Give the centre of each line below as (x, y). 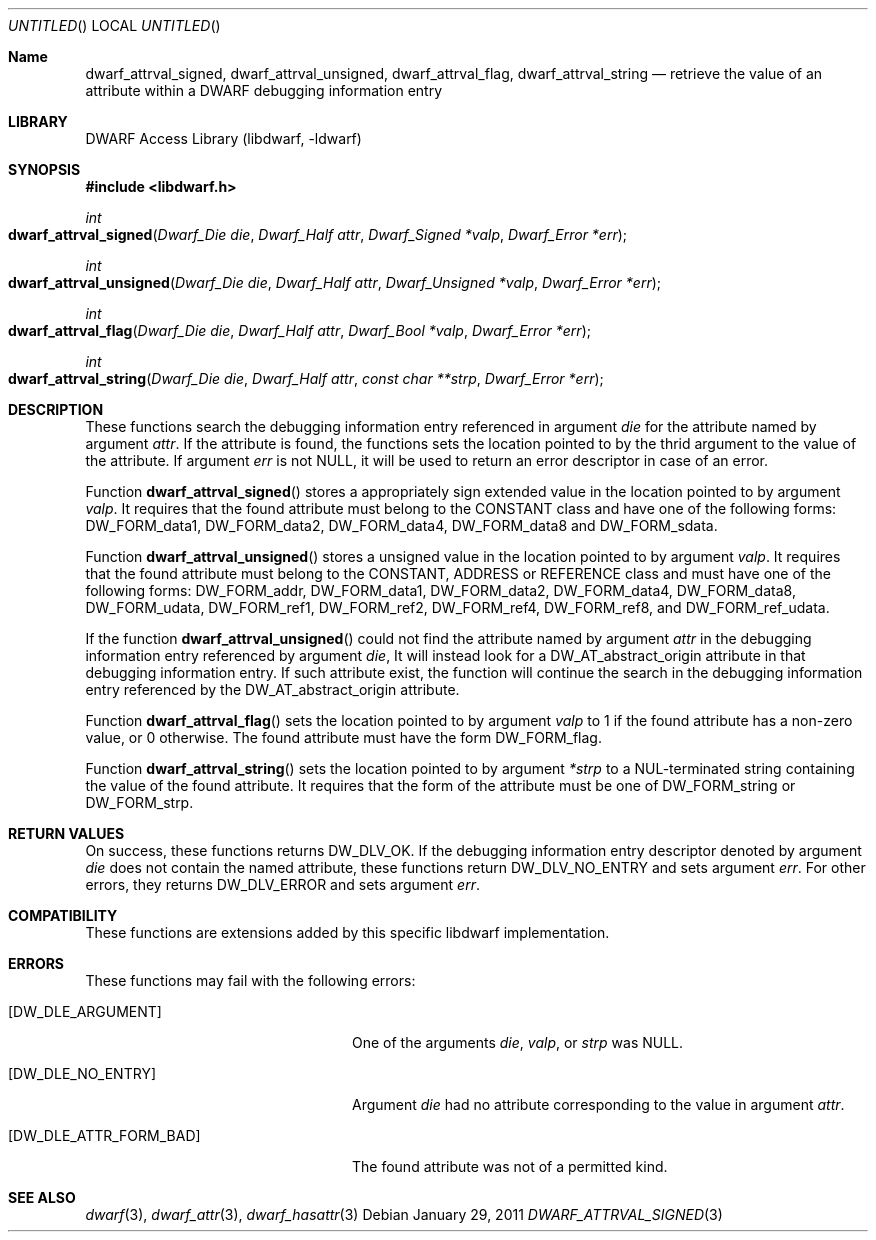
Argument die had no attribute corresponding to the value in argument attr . (598, 1104)
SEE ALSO (42, 1197)
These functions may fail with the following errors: (250, 980)
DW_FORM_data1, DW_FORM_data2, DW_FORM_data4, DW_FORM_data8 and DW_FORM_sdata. (401, 525)
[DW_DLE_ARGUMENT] (85, 1011)
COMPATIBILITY (63, 915)
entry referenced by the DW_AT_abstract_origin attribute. (272, 689)
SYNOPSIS (44, 169)
